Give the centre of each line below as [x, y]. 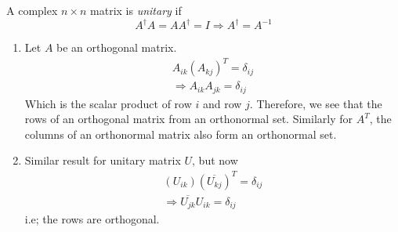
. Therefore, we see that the [316, 103]
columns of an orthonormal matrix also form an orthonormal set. [181, 134]
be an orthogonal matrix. [117, 47]
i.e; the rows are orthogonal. [92, 219]
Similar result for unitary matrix [103, 160]
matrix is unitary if [136, 10]
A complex [32, 10]
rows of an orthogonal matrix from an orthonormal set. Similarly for [188, 119]
